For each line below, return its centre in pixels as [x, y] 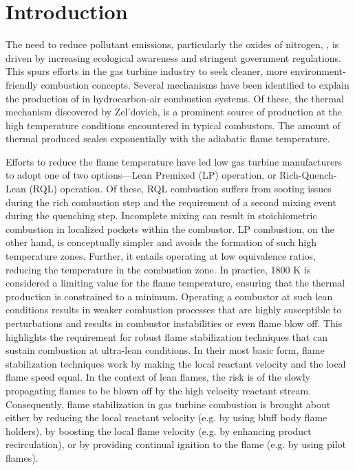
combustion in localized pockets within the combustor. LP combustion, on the [170, 228]
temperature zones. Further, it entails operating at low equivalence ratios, [161, 256]
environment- [318, 71]
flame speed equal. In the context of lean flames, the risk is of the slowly [158, 377]
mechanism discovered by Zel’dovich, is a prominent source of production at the [174, 112]
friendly [22, 84]
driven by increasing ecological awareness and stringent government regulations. [173, 57]
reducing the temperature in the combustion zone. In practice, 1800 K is [158, 269]
